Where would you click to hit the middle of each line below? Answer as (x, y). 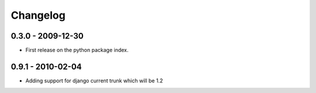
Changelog (38, 15)
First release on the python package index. (77, 50)
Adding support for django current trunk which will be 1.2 (94, 80)
